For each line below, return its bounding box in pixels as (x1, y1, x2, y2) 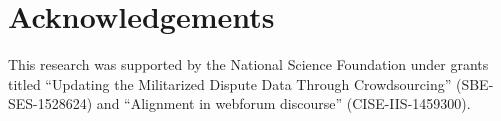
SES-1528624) (8, 93, 93, 114)
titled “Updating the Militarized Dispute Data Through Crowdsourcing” (8, 73, 452, 94)
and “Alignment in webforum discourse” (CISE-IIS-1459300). (96, 93, 471, 114)
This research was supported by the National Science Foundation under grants (8, 54, 489, 75)
